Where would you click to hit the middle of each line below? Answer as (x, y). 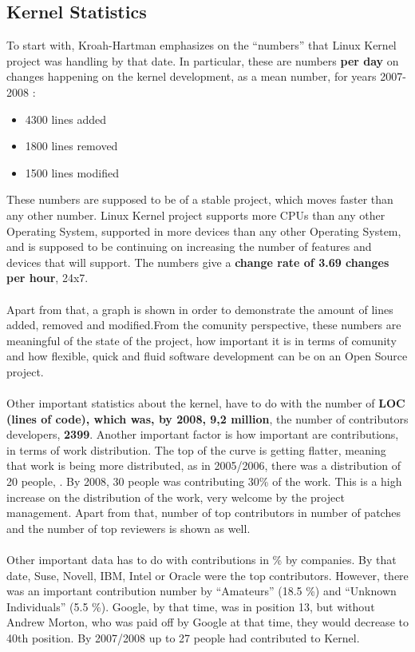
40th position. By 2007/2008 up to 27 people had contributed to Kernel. (183, 637)
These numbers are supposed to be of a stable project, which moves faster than (200, 199)
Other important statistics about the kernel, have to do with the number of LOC (206, 403)
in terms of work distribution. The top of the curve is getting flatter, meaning (196, 449)
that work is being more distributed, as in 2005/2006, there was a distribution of (204, 465)
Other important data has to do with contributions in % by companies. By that (202, 560)
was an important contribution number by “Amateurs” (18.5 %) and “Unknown (202, 591)
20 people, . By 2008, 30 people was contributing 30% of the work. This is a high (204, 481)
